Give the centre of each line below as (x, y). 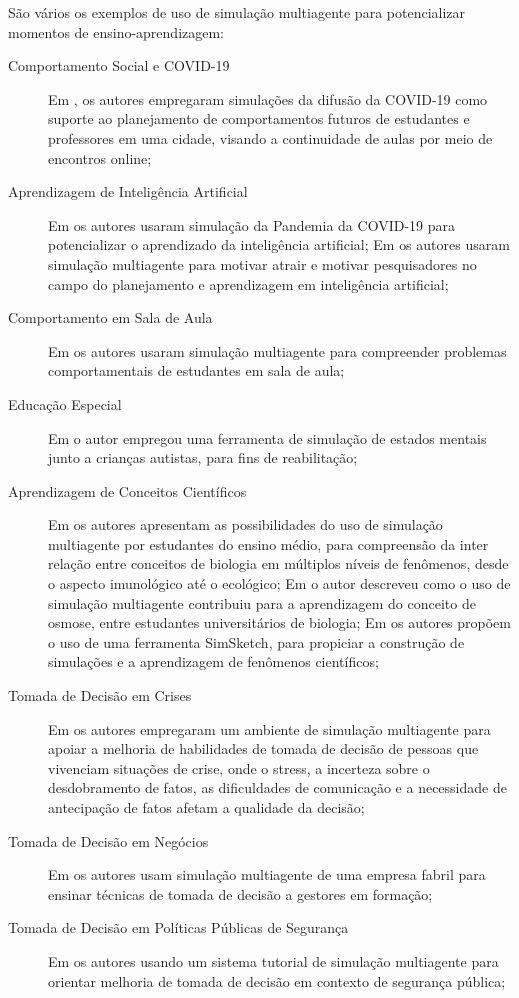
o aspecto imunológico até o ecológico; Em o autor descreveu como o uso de (279, 583)
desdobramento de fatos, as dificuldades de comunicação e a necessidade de (277, 787)
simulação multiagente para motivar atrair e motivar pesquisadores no (262, 263)
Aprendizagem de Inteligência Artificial (128, 191)
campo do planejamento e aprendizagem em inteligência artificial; (248, 283)
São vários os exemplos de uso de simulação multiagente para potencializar (237, 12)
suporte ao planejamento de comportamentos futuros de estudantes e (259, 118)
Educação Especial (65, 403)
